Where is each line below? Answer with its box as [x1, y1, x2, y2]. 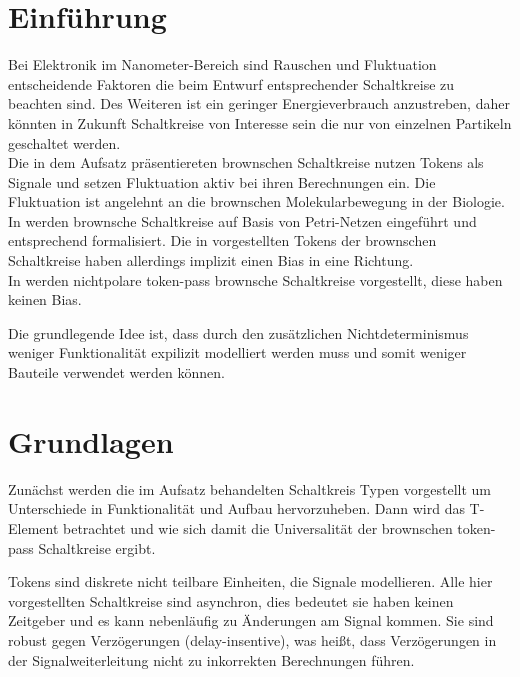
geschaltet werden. [8, 132, 121, 153]
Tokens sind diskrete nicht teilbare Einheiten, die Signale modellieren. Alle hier [8, 571, 493, 592]
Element [8, 517, 59, 538]
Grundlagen [8, 420, 174, 461]
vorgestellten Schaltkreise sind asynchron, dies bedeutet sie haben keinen [8, 590, 454, 611]
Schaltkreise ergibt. [38, 537, 156, 558]
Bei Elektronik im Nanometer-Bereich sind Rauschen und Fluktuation [8, 54, 437, 75]
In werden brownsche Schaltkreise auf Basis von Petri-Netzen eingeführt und [8, 210, 477, 231]
